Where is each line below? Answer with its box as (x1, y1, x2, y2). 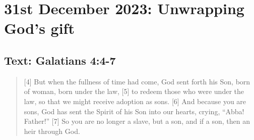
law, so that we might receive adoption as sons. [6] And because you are (24, 96, 246, 106)
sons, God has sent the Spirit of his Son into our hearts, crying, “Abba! (24, 106, 244, 116)
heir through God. (24, 125, 80, 136)
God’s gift (4, 18, 75, 38)
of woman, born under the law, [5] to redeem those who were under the (24, 86, 244, 97)
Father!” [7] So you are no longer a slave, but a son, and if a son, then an (24, 116, 250, 126)
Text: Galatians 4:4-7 (4, 52, 116, 68)
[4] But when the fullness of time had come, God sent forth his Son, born (24, 76, 250, 86)
